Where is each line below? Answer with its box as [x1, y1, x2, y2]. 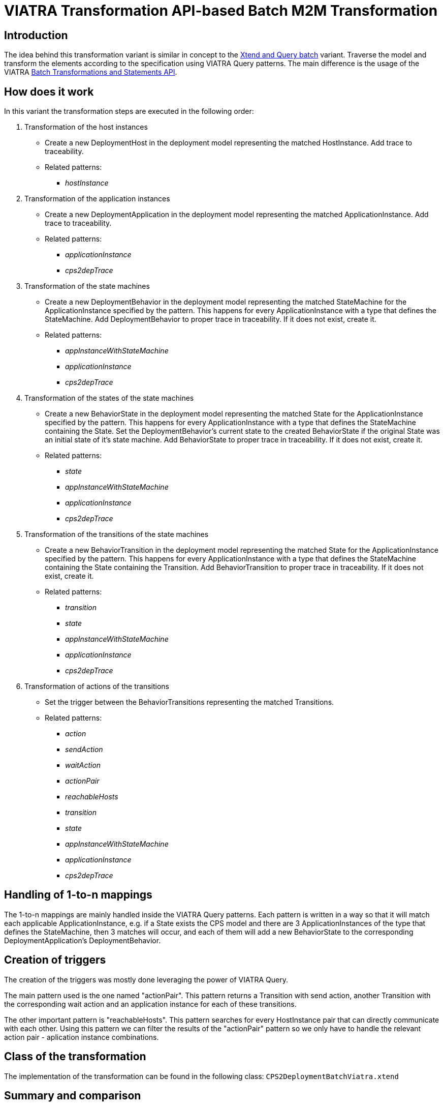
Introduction [4, 28, 68, 42]
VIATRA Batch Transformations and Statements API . [4, 68, 177, 77]
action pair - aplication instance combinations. [4, 1032, 159, 1041]
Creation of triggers [4, 953, 106, 967]
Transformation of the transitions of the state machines [24, 530, 209, 539]
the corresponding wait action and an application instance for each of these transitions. [4, 999, 297, 1008]
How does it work [4, 85, 94, 98]
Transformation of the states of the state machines [24, 394, 194, 403]
